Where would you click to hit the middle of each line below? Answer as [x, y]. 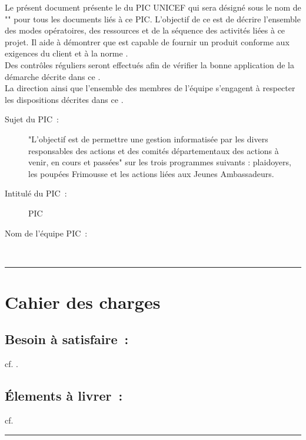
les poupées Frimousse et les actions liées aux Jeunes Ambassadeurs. [151, 173]
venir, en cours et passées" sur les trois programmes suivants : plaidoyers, [160, 162]
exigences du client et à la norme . [66, 53]
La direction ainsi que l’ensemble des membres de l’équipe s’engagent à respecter [150, 88]
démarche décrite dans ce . [53, 76]
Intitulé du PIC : [36, 193]
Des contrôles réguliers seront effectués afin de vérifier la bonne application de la [149, 64]
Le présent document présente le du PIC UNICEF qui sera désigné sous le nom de [153, 7]
